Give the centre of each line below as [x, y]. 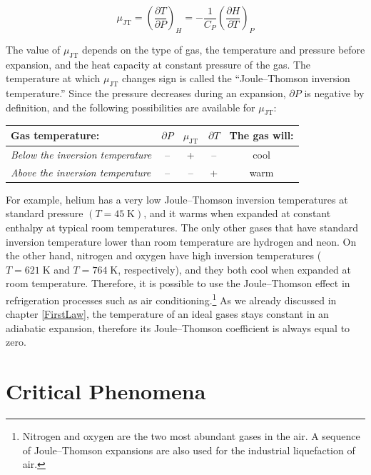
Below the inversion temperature [81, 154]
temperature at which [53, 78]
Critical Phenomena [106, 391]
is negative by [334, 92]
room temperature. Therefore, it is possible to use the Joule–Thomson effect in [178, 283]
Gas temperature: [55, 135]
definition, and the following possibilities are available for [131, 107]
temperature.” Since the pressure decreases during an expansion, [146, 92]
